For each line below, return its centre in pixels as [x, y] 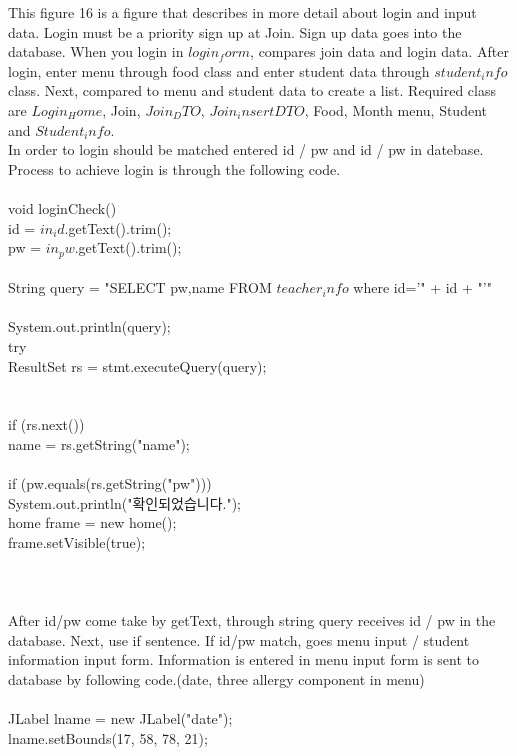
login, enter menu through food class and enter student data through [219, 70]
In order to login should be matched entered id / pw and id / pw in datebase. [246, 149]
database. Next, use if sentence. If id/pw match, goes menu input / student [239, 639]
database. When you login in [96, 51]
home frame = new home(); [92, 522]
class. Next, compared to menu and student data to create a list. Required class [252, 90]
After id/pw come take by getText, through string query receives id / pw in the [252, 620]
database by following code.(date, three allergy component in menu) [216, 679]
